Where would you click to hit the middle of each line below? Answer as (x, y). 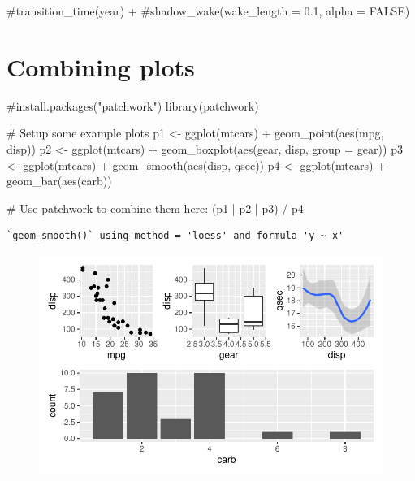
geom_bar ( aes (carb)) (59, 181)
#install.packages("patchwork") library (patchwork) (133, 105)
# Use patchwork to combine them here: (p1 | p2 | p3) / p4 (155, 208)
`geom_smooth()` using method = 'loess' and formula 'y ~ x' (175, 236)
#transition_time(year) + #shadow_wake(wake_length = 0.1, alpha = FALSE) (208, 11)
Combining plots (101, 66)
